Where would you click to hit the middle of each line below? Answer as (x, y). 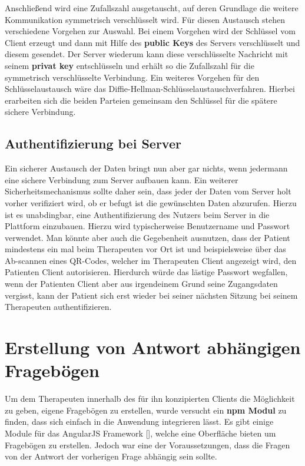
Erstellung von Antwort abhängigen (153, 347)
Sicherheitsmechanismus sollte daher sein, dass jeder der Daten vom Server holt (148, 191)
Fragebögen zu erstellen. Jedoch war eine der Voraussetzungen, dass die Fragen (147, 444)
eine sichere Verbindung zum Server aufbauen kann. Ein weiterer (122, 179)
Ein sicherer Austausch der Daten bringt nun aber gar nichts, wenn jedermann (146, 168)
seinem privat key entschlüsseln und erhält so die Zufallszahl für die (130, 65)
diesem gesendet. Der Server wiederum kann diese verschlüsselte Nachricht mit (147, 54)
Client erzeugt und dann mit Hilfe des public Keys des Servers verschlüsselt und (152, 42)
